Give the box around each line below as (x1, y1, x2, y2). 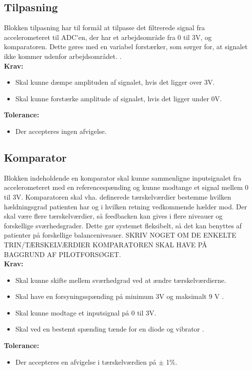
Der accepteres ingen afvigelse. (15, 126, 107, 136)
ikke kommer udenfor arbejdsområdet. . (4, 51, 122, 61)
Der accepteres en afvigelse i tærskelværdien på (15, 356, 156, 367)
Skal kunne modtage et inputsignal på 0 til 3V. (15, 307, 156, 317)
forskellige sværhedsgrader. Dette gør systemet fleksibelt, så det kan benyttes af (4, 220, 242, 230)
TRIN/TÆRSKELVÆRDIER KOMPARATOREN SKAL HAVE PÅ (4, 239, 207, 249)
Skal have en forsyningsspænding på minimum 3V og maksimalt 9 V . (15, 291, 224, 301)
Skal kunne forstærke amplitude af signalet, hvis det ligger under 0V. (15, 93, 222, 103)
